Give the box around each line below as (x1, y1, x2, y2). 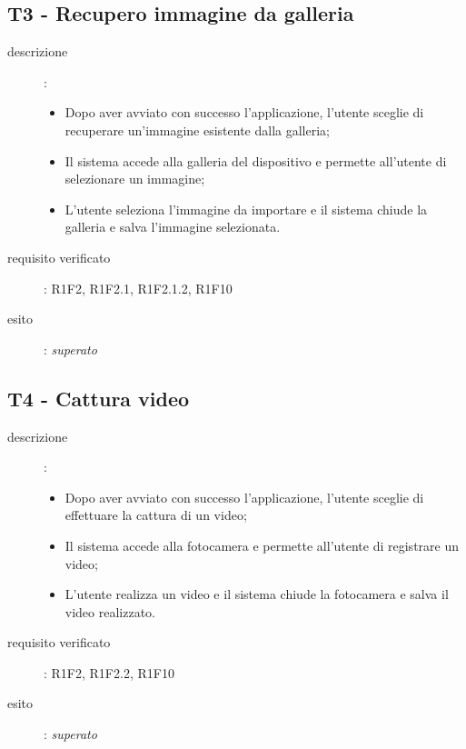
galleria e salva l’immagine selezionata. (64, 217, 281, 236)
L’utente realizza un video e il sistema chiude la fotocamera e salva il (64, 584, 449, 604)
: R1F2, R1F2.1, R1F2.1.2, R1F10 (44, 278, 233, 297)
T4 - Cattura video (7, 384, 190, 412)
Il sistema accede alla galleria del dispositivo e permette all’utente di (64, 151, 447, 170)
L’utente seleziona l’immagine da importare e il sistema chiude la (64, 199, 428, 218)
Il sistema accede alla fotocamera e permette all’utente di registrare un (64, 535, 459, 554)
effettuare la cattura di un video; (64, 505, 247, 524)
